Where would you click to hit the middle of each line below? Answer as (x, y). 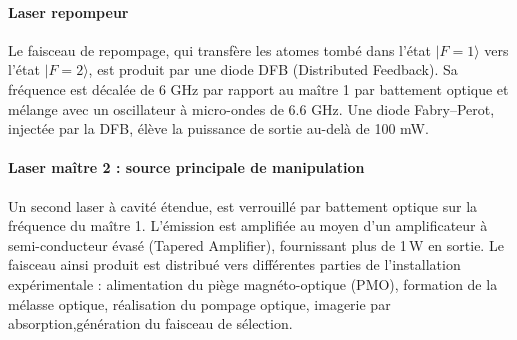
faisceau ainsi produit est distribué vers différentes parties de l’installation (234, 264)
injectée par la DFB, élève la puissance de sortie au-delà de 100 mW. (218, 128)
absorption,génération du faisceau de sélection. (150, 323)
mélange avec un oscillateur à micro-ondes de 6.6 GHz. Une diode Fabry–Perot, (251, 108)
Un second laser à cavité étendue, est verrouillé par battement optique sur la (243, 205)
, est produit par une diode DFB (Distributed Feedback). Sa (273, 69)
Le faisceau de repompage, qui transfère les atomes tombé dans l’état (219, 49)
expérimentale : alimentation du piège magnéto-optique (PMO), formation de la (253, 283)
